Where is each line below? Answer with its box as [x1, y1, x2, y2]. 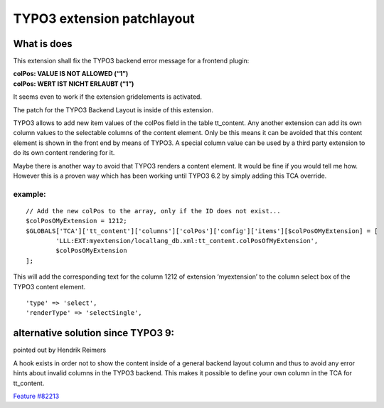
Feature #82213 [13, 392, 60, 400]
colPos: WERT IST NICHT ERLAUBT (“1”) [13, 79, 134, 88]
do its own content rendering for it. [13, 149, 115, 157]
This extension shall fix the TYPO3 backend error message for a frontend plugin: [13, 57, 250, 65]
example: [13, 189, 46, 199]
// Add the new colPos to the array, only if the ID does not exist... [26, 207, 281, 215]
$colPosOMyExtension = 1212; [26, 217, 127, 225]
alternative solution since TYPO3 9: [13, 327, 174, 339]
